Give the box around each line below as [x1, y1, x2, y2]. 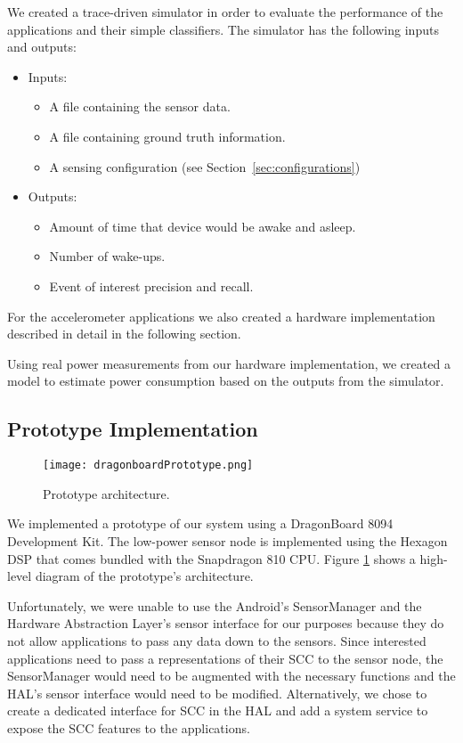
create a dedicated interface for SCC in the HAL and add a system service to [7, 701, 428, 720]
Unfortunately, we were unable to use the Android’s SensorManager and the [7, 596, 422, 615]
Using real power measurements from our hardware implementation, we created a [7, 354, 451, 372]
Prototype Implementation [7, 415, 258, 443]
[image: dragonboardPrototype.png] [43, 459, 254, 472]
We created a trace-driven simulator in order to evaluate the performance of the [7, 3, 443, 20]
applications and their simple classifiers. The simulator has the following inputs [7, 20, 439, 38]
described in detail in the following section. [7, 324, 241, 343]
